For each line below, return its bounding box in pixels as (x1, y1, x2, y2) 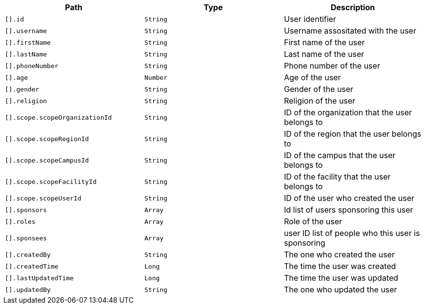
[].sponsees (5, 234, 47, 242)
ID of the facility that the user (283, 172, 391, 181)
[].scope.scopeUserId (5, 194, 81, 202)
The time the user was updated (283, 273, 399, 283)
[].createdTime (5, 262, 59, 270)
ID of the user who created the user (283, 193, 415, 203)
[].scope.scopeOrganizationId (5, 113, 112, 121)
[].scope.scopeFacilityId (5, 178, 97, 185)
